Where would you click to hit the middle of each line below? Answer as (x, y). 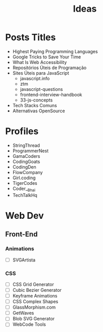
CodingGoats (26, 161)
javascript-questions (41, 89)
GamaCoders (26, 156)
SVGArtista (24, 260)
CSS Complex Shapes (35, 302)
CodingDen (24, 167)
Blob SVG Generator (34, 319)
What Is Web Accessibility (40, 62)
